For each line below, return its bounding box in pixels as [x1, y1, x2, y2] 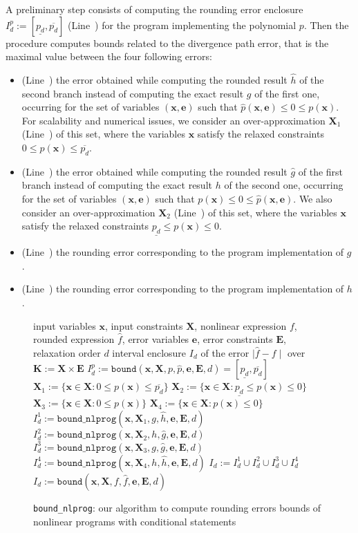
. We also [293, 191, 332, 205]
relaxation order [33, 345, 101, 359]
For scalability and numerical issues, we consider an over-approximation [21, 113, 326, 127]
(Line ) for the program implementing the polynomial [68, 17, 296, 32]
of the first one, [254, 86, 320, 100]
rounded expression [33, 332, 115, 346]
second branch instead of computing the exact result [21, 86, 244, 100]
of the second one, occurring [224, 178, 343, 192]
